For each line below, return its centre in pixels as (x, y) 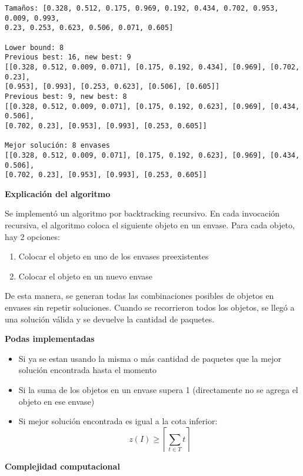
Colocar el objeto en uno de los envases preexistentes (114, 256)
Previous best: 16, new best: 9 (68, 57)
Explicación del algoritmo (58, 193)
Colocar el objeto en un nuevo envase (86, 276)
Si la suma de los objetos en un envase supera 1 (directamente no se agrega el (158, 389)
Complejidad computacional (62, 466)
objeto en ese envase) (56, 401)
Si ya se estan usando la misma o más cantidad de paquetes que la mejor (150, 358)
